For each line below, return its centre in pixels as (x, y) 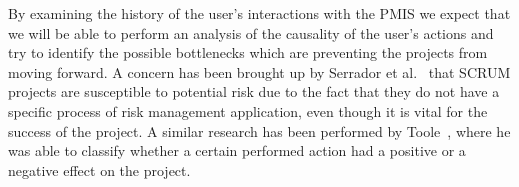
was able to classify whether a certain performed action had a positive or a (237, 150)
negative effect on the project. (99, 169)
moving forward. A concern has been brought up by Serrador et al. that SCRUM (259, 71)
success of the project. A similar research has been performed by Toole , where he (259, 130)
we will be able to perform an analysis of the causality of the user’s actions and (251, 32)
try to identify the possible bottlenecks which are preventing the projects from (248, 52)
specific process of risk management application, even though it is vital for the (248, 110)
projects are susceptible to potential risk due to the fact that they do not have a (254, 91)
